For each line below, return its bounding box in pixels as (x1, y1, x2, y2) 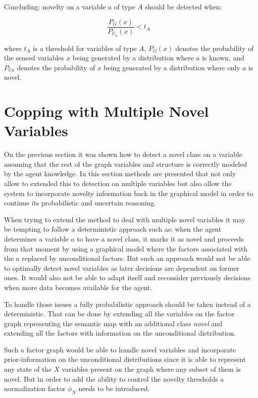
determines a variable (4, 233, 69, 244)
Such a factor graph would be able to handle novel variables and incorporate (4, 344, 236, 354)
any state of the (4, 364, 52, 374)
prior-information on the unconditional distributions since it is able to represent (4, 354, 246, 364)
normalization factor (4, 383, 66, 394)
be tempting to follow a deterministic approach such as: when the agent (4, 224, 221, 234)
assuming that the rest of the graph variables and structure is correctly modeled (4, 158, 247, 169)
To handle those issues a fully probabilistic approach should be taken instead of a (4, 298, 251, 309)
